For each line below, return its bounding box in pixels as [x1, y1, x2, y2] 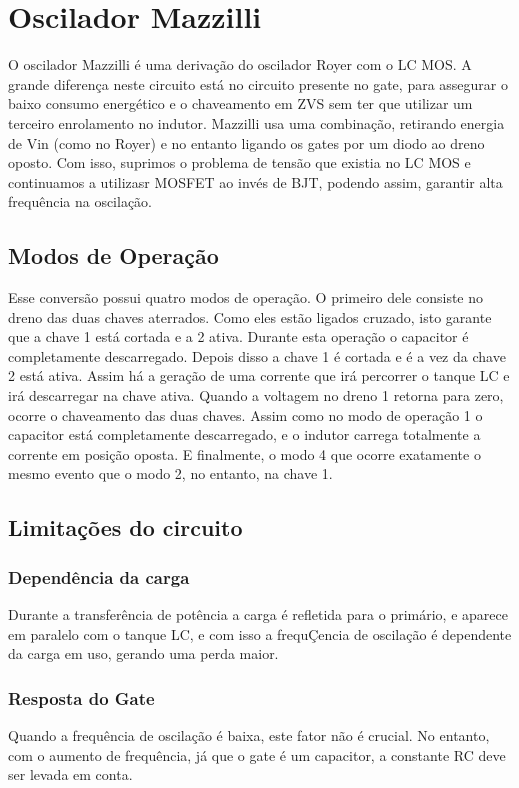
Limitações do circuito [8, 512, 243, 543]
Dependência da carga [8, 564, 190, 589]
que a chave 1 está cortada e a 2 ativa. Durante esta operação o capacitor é [8, 326, 469, 347]
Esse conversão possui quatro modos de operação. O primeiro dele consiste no [8, 287, 484, 308]
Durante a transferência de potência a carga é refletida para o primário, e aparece [8, 604, 508, 625]
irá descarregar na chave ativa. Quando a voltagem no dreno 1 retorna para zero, [8, 385, 504, 406]
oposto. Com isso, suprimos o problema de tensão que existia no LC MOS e [8, 152, 471, 173]
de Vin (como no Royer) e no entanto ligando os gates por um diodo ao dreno [8, 132, 485, 153]
